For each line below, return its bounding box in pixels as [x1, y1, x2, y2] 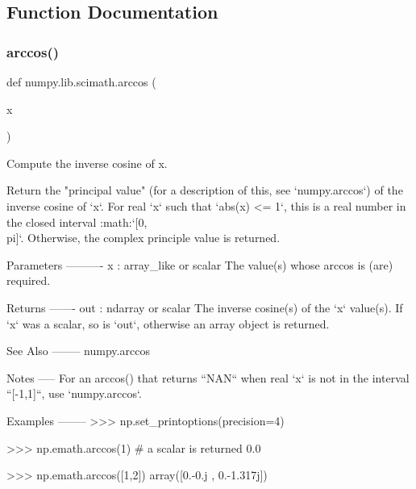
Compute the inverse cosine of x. [6, 154, 168, 171]
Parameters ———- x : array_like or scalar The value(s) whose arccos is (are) [6, 256, 393, 273]
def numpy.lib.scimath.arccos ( [6, 73, 156, 90]
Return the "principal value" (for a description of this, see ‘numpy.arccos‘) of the [6, 182, 403, 199]
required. [6, 272, 51, 289]
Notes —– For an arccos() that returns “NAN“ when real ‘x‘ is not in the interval [6, 369, 410, 386]
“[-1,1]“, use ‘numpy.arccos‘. [6, 385, 142, 402]
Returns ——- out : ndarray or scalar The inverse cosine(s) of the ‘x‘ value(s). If [6, 299, 403, 316]
